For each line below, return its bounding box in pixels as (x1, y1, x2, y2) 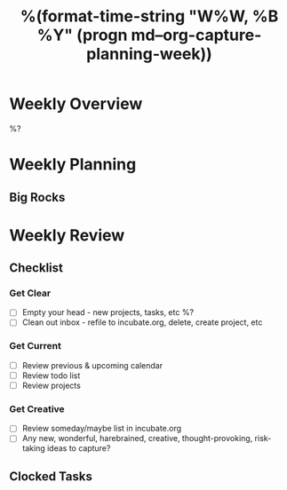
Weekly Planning (9, 154, 137, 175)
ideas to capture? (47, 443, 111, 454)
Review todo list (21, 370, 81, 381)
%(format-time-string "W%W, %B (20, 6, 279, 27)
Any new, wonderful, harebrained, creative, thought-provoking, (21, 433, 253, 444)
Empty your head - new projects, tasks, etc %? (21, 307, 194, 318)
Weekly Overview (9, 94, 143, 115)
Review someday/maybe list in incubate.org (21, 423, 182, 434)
